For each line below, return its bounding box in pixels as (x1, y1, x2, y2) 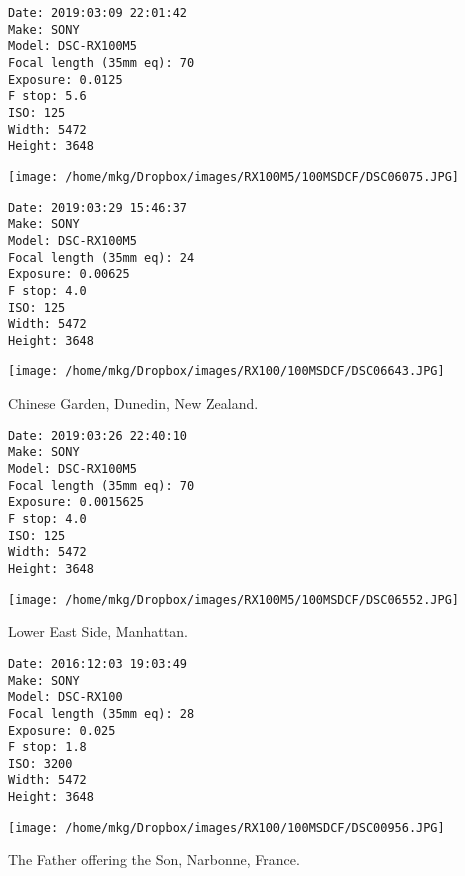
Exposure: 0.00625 (8, 267, 130, 282)
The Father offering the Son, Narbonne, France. (8, 849, 300, 870)
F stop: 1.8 (8, 740, 87, 755)
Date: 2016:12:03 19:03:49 (8, 656, 187, 671)
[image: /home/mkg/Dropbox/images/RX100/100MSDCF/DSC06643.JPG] (8, 364, 445, 379)
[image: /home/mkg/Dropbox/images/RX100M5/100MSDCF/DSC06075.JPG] (8, 169, 460, 184)
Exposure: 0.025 (8, 723, 116, 738)
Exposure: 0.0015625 (8, 495, 145, 510)
